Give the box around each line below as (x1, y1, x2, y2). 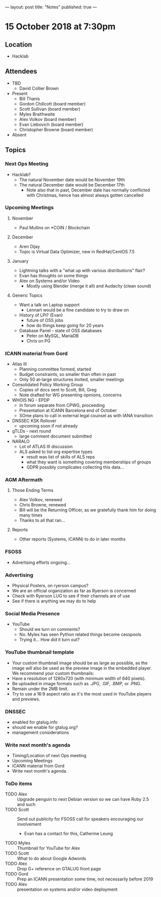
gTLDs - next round (12, 428, 51, 434)
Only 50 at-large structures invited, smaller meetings (19, 376, 124, 383)
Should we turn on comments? (19, 626, 81, 632)
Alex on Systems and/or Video (19, 278, 80, 284)
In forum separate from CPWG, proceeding (19, 403, 105, 408)
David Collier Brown (19, 85, 59, 91)
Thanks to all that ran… (19, 517, 65, 524)
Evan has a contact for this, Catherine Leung (24, 830, 113, 837)
